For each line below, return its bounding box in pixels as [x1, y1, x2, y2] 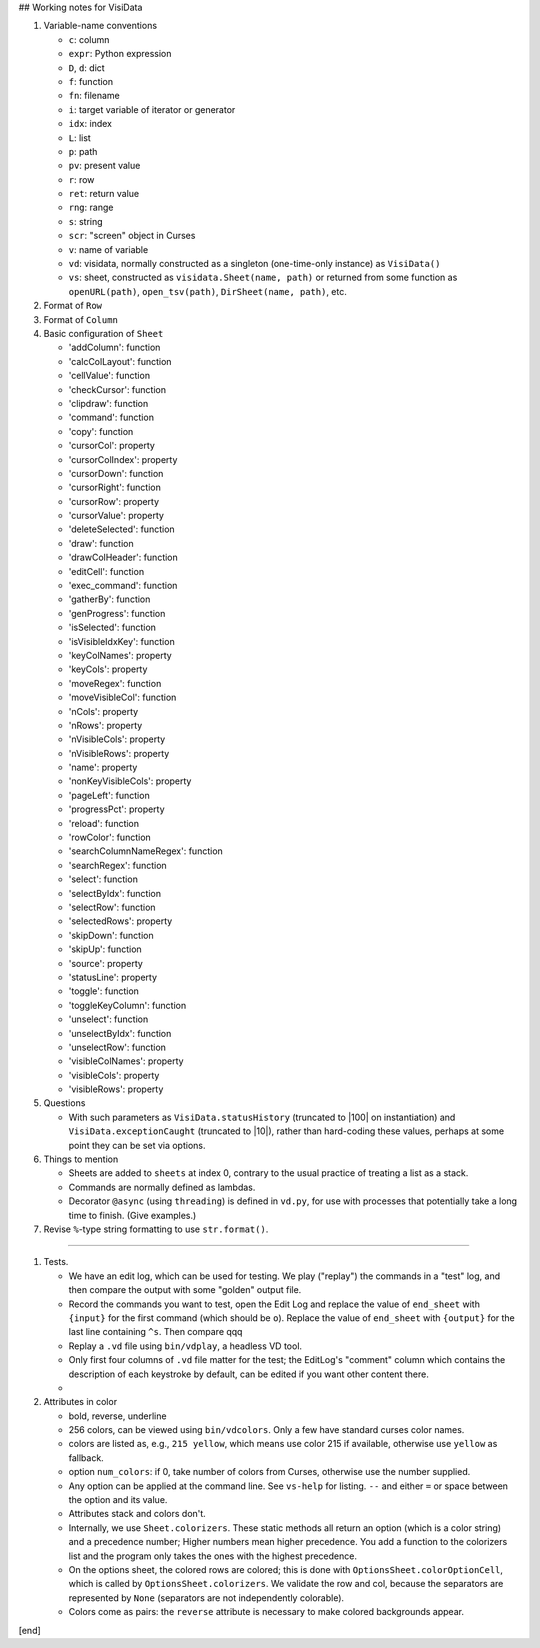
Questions [43, 1097, 86, 1109]
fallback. [68, 1451, 104, 1464]
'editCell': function [68, 565, 145, 577]
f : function [68, 75, 114, 87]
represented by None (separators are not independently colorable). [68, 1591, 345, 1604]
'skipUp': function [68, 943, 142, 955]
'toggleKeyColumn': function [68, 999, 187, 1011]
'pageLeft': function [68, 789, 150, 801]
